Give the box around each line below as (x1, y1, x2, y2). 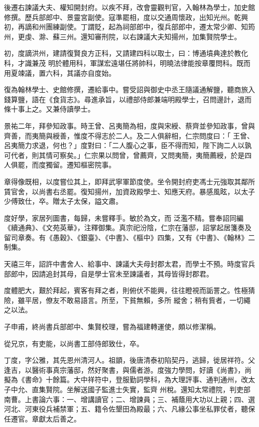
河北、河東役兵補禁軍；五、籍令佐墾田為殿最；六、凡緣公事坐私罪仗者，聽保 (4, 404, 255, 414)
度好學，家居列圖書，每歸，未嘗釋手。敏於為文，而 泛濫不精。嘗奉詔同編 (4, 212, 244, 223)
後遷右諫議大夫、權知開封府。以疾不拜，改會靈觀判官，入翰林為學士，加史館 (4, 2, 255, 12)
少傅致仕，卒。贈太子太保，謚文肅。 (4, 196, 123, 206)
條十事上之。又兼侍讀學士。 (4, 104, 95, 114)
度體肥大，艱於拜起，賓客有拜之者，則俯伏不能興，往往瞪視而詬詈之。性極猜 (4, 285, 255, 295)
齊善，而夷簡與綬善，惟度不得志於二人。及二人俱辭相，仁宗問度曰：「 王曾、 (4, 130, 254, 141)
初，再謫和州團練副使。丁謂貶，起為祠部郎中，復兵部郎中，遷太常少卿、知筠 (4, 21, 255, 32)
